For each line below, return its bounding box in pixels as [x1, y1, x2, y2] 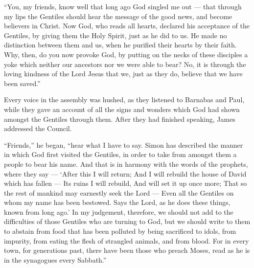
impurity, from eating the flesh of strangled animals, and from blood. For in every [4, 235, 249, 246]
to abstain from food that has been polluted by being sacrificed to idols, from [4, 226, 236, 236]
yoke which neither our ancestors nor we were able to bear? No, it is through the [4, 59, 246, 69]
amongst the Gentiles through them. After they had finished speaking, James [4, 113, 235, 124]
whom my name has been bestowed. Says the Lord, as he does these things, [4, 197, 231, 207]
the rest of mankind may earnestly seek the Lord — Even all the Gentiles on [4, 187, 234, 198]
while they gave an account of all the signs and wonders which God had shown [4, 104, 240, 114]
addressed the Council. [4, 123, 72, 134]
